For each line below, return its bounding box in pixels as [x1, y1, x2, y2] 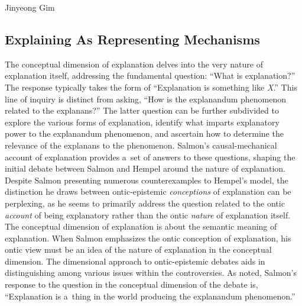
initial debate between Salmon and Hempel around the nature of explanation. [5, 162, 285, 175]
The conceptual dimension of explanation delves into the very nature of [5, 57, 263, 70]
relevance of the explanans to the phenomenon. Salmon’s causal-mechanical [5, 138, 277, 151]
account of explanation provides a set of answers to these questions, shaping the [5, 150, 295, 163]
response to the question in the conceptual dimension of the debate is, [5, 278, 258, 291]
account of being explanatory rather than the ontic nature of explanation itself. [5, 208, 291, 221]
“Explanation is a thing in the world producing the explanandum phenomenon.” [5, 289, 295, 302]
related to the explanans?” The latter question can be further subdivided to [5, 104, 279, 117]
